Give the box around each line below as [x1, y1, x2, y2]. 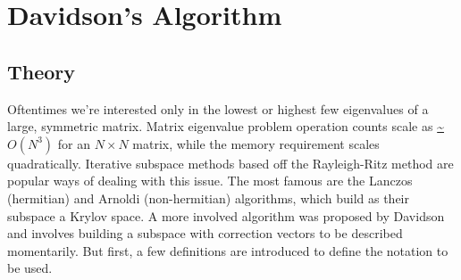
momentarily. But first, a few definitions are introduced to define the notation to [7, 241, 448, 259]
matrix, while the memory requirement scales [132, 134, 380, 152]
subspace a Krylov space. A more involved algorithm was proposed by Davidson [7, 206, 445, 225]
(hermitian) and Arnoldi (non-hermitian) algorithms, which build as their [7, 188, 409, 207]
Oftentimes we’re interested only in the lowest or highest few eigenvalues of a [7, 99, 429, 118]
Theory [7, 57, 76, 85]
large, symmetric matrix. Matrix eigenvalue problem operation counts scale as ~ [7, 117, 444, 136]
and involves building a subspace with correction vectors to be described [7, 224, 403, 243]
